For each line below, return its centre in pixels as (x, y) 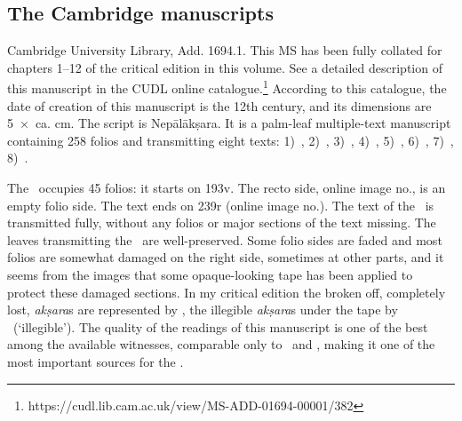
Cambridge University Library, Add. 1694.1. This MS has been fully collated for (225, 50)
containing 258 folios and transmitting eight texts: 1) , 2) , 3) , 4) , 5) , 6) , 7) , (231, 140)
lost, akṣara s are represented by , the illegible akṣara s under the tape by (203, 310)
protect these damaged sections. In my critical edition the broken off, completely (227, 292)
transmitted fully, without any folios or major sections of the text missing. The (222, 222)
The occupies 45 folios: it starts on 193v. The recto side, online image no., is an (227, 188)
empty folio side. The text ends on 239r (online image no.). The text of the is (221, 205)
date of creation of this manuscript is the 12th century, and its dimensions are (219, 105)
